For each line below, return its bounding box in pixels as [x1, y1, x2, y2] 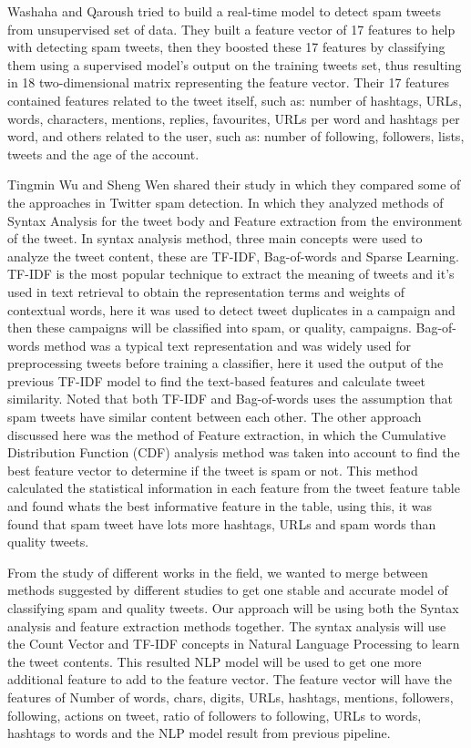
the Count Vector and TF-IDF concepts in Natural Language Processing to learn [7, 634, 460, 653]
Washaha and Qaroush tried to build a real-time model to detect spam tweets [7, 2, 442, 20]
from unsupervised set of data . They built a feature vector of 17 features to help [7, 19, 456, 38]
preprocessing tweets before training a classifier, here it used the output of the [7, 354, 444, 373]
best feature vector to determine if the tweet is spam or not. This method [7, 460, 418, 479]
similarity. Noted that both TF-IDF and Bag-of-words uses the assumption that [7, 389, 453, 408]
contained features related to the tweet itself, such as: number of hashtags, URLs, [7, 90, 462, 109]
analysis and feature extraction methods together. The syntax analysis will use [7, 616, 446, 635]
